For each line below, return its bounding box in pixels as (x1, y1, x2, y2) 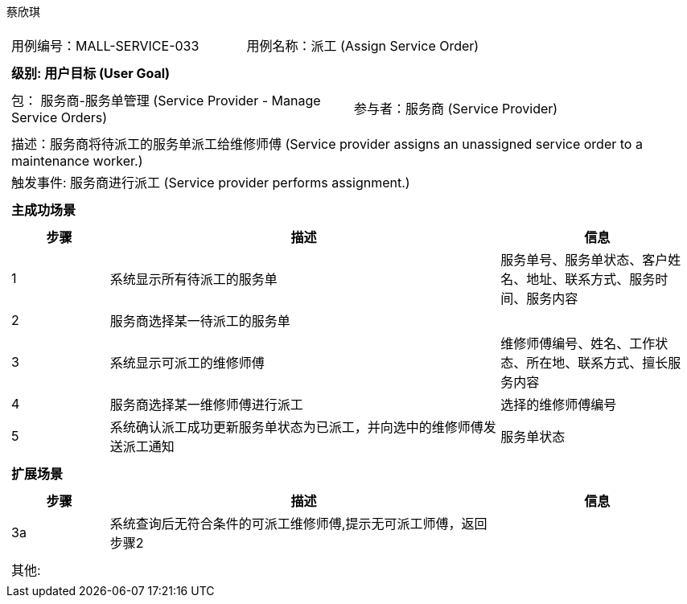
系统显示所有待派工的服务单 (109, 271, 278, 287)
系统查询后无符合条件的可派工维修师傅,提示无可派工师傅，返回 (109, 516, 487, 532)
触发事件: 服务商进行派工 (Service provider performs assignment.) (11, 175, 410, 191)
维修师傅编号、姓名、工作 (500, 335, 656, 351)
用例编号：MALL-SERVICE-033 (11, 38, 200, 54)
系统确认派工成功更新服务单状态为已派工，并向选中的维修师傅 (109, 419, 483, 435)
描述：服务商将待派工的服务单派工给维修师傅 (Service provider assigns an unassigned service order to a (11, 136, 643, 152)
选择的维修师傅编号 (500, 397, 617, 413)
